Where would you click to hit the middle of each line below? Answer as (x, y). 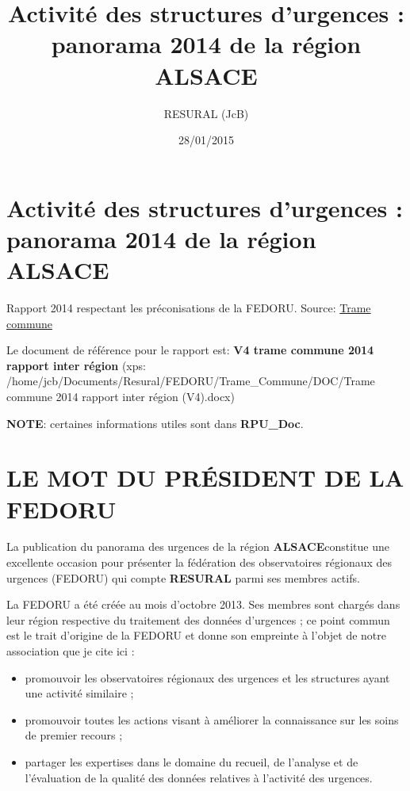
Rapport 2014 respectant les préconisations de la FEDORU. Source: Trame (189, 308)
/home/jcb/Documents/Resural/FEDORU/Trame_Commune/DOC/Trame (191, 381)
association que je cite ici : (71, 651)
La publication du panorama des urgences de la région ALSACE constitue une (198, 546)
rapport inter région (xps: (76, 365)
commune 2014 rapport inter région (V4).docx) (121, 396)
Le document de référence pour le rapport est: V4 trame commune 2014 (190, 350)
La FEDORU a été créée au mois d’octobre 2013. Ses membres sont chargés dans (203, 604)
